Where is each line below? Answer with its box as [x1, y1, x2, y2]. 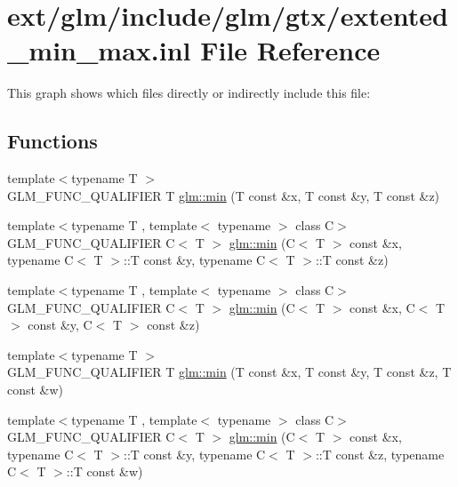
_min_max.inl [7, 32, 191, 68]
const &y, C [28, 315, 92, 334]
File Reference [200, 32, 381, 68]
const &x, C [350, 298, 415, 316]
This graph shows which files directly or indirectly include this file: [7, 84, 371, 102]
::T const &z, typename [315, 444, 445, 463]
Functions [7, 127, 98, 155]
